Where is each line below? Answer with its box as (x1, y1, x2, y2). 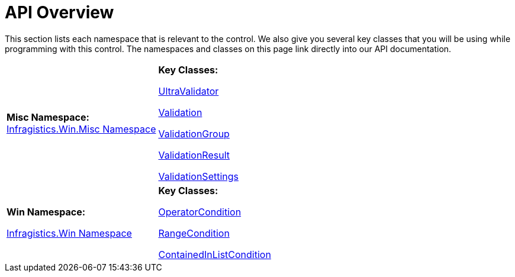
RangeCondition (158, 227, 230, 239)
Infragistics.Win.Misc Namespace (7, 123, 156, 135)
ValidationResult (158, 149, 230, 161)
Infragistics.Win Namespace (7, 227, 132, 239)
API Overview (5, 2, 114, 22)
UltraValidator (158, 85, 219, 97)
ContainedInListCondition (158, 248, 271, 260)
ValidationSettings (158, 170, 239, 182)
